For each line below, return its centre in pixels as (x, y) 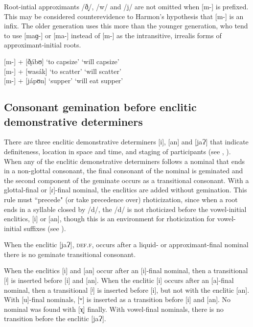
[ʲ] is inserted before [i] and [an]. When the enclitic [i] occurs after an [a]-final (119, 280)
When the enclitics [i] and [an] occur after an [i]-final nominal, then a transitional (126, 270)
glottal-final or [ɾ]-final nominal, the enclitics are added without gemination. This (126, 190)
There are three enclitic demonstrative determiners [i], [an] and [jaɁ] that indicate (126, 142)
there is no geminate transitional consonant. (70, 254)
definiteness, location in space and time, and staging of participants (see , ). (117, 151)
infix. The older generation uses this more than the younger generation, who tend (126, 26)
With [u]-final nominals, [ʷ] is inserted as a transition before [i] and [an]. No (117, 299)
